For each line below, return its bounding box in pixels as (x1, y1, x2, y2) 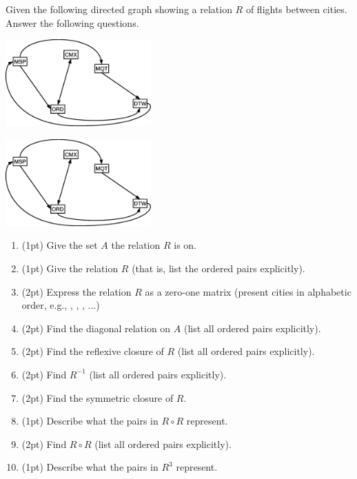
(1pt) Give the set (21, 238, 98, 252)
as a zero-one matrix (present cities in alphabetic (145, 284, 351, 298)
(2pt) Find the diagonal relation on (21, 320, 171, 335)
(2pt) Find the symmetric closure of (21, 390, 174, 405)
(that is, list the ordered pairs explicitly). (132, 261, 305, 275)
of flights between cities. (245, 2, 347, 16)
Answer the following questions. (6, 15, 139, 30)
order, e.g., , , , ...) (21, 298, 100, 312)
